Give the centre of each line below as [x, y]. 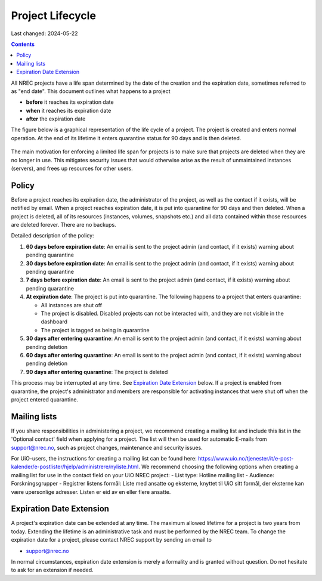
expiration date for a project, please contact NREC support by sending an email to [111, 540]
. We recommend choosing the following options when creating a [218, 467]
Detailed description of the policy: [53, 236]
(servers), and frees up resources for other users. [72, 169]
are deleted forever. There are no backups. [64, 225]
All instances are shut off [72, 305]
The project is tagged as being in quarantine [95, 330]
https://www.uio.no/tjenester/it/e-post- [246, 458]
